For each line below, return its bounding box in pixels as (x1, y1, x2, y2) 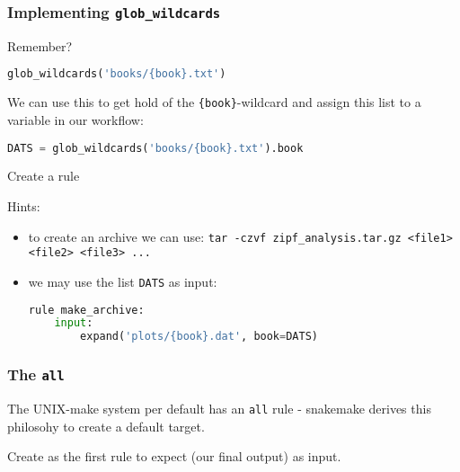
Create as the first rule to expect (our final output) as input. (7, 447, 341, 466)
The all (7, 363, 65, 386)
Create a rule (7, 166, 80, 185)
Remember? (7, 36, 73, 55)
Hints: (7, 196, 40, 215)
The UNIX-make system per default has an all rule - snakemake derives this (7, 398, 431, 417)
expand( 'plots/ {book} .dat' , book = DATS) (80, 330, 318, 343)
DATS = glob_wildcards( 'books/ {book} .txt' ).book (7, 141, 304, 155)
